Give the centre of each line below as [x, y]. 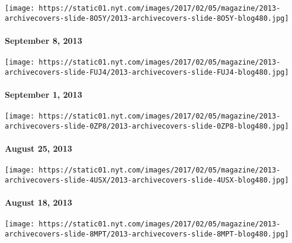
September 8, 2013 [44, 40]
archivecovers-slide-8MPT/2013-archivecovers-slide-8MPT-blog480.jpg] [147, 234]
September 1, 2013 [44, 95]
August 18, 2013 [38, 202]
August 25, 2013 [38, 148]
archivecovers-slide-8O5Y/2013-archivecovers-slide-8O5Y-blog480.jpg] [147, 18]
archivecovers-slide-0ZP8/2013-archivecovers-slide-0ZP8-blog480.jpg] [147, 126]
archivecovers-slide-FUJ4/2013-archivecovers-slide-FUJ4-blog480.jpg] [147, 72]
